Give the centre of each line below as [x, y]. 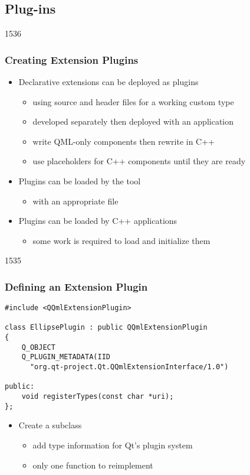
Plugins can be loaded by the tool [80, 180]
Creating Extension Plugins [72, 59]
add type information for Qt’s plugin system [113, 445]
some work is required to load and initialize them [121, 240]
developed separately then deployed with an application [133, 121]
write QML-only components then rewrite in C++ [124, 141]
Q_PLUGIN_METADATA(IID [66, 357]
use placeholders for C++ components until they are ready [139, 161]
